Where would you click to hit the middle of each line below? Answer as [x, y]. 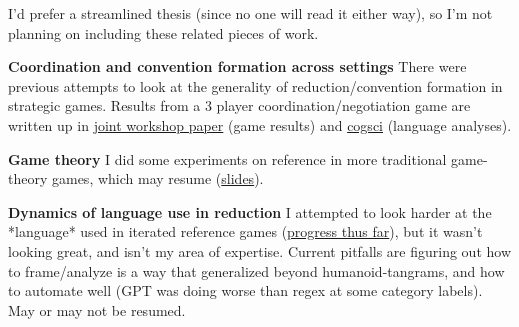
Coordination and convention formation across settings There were [237, 66]
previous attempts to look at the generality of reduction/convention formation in [255, 85]
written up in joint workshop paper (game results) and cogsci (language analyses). [260, 124]
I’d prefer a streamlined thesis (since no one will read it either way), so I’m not [250, 13]
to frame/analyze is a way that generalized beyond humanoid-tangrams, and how [256, 270]
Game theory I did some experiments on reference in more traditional [227, 158]
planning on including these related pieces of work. [163, 32]
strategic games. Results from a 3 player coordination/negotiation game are [239, 105]
